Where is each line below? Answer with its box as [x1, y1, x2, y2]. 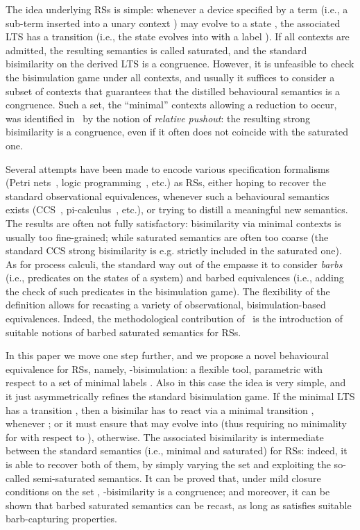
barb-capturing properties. [6, 511, 117, 526]
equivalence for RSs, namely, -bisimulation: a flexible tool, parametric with [6, 361, 323, 376]
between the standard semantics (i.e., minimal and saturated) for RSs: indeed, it [6, 443, 348, 458]
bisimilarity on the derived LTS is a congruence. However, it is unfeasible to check [6, 56, 354, 71]
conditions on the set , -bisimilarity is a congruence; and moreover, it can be [6, 484, 330, 499]
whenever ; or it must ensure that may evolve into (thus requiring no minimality [6, 416, 347, 431]
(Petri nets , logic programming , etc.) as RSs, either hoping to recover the [6, 175, 327, 190]
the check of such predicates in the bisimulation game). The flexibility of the [6, 283, 330, 298]
